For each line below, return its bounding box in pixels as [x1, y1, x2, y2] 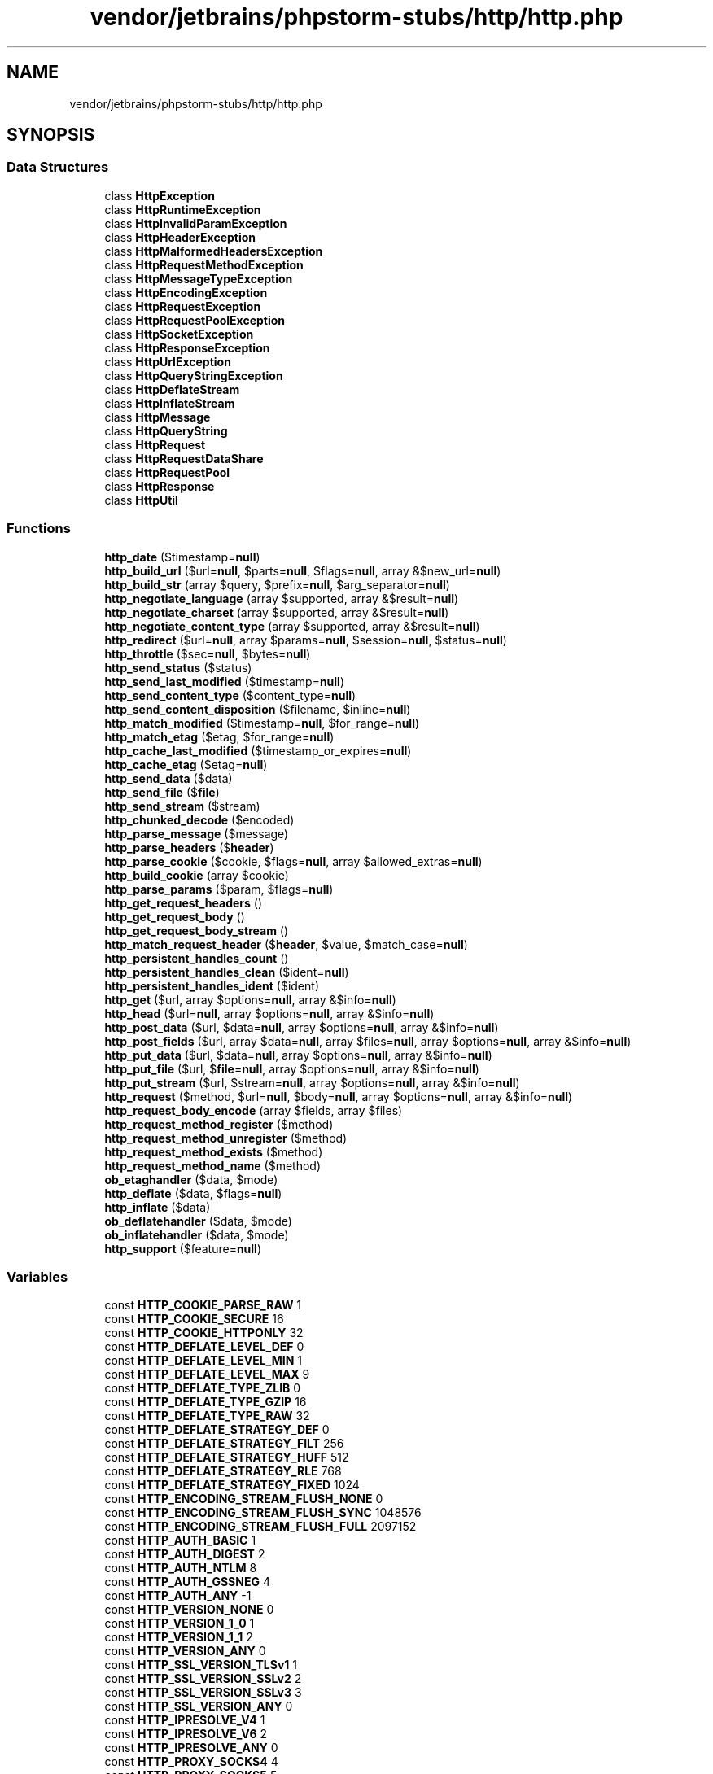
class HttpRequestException [104, 299, 261, 313]
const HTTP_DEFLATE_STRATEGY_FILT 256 [104, 1436, 344, 1451]
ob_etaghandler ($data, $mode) [104, 1172, 278, 1186]
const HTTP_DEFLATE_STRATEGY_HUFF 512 [104, 1450, 349, 1465]
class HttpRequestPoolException [104, 312, 286, 327]
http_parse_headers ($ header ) [104, 840, 274, 854]
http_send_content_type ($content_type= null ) [104, 688, 356, 702]
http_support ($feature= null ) [104, 1241, 262, 1256]
